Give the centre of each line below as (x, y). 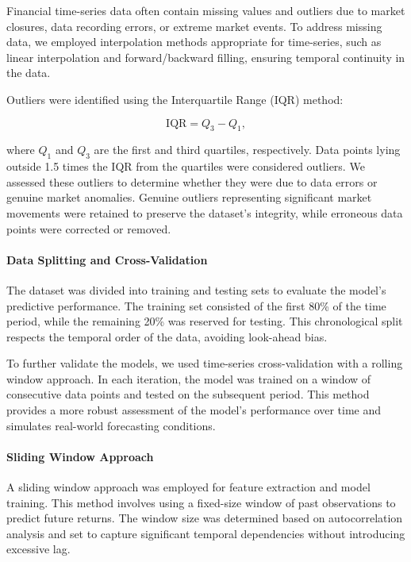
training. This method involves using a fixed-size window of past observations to (201, 502)
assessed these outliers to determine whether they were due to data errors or (192, 181)
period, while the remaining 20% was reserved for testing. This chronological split (205, 321)
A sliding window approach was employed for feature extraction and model (188, 487)
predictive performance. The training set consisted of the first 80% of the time (196, 305)
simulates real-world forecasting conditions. (111, 425)
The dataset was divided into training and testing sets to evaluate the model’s (196, 289)
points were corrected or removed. (89, 228)
